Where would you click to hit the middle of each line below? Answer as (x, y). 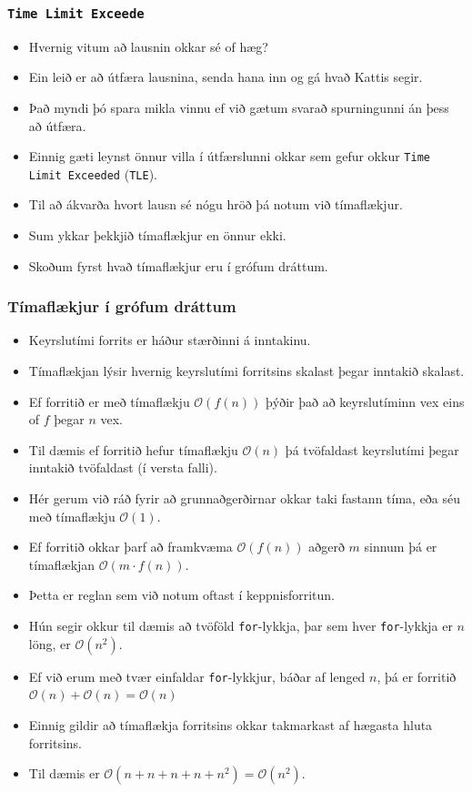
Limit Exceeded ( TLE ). (93, 173)
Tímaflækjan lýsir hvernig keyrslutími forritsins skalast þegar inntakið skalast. (246, 371)
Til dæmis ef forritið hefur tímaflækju (133, 449)
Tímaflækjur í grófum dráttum (122, 306)
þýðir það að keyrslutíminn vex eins (365, 401)
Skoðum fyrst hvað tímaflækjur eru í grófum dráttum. (178, 265)
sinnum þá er (401, 547)
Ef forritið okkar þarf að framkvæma (131, 547)
